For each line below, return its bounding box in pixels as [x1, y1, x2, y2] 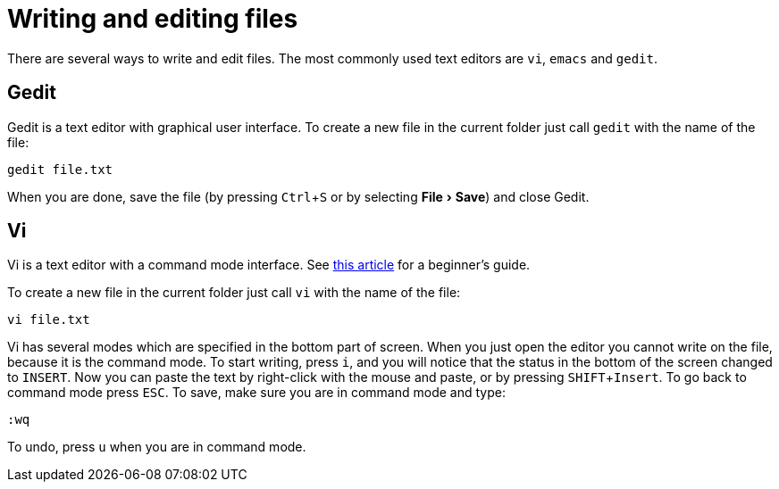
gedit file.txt [7, 162, 113, 177]
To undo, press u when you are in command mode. [7, 439, 306, 455]
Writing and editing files [7, 4, 298, 34]
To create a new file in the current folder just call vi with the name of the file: [7, 285, 461, 301]
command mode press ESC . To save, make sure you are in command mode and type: [7, 385, 506, 401]
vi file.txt [7, 312, 90, 327]
